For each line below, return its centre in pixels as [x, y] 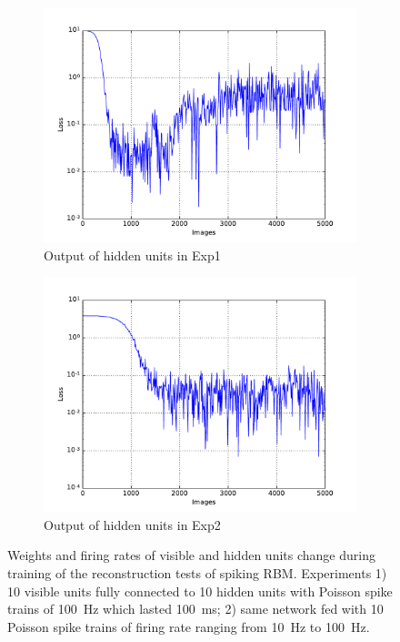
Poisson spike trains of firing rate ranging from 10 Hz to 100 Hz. [189, 626]
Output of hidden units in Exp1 [132, 255]
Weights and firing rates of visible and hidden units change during [191, 555]
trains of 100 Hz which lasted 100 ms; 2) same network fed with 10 [195, 609]
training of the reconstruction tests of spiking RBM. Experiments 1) [197, 572]
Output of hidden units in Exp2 [132, 524]
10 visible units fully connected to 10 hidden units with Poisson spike [200, 591]
